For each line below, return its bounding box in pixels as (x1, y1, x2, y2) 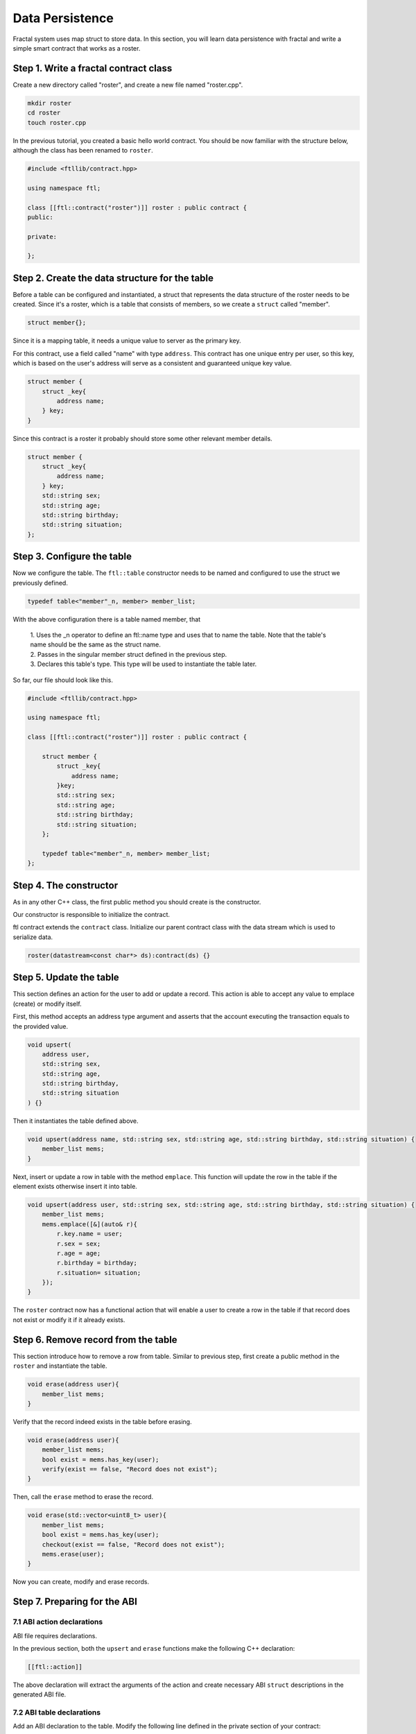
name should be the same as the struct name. (30, 640, 161, 649)
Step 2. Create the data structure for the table (12, 272, 214, 284)
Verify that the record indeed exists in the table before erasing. (12, 1417, 192, 1425)
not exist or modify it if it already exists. (12, 1315, 125, 1324)
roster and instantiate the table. (12, 1362, 107, 1370)
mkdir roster (27, 99, 72, 107)
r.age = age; (56, 1249, 101, 1257)
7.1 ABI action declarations (12, 1617, 103, 1626)
